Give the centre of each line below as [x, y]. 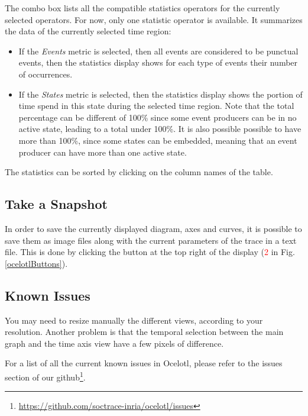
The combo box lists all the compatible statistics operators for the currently [142, 8]
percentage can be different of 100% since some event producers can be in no [158, 117]
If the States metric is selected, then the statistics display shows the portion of [161, 94]
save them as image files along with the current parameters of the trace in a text [151, 240]
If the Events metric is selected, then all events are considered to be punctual [158, 51]
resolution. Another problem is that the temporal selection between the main [144, 332]
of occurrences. [46, 74]
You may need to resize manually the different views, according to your [134, 320]
